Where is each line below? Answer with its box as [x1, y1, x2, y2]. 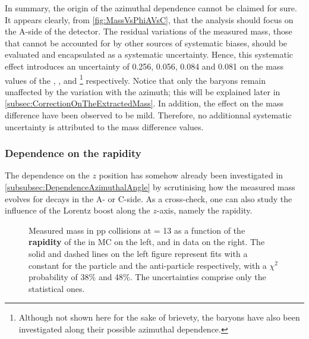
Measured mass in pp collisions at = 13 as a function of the [29, 224, 245, 236]
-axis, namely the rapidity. [156, 204, 253, 216]
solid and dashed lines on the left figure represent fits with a [29, 247, 248, 259]
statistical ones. [29, 282, 85, 294]
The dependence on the [5, 169, 90, 181]
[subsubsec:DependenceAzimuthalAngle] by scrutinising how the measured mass [5, 181, 295, 193]
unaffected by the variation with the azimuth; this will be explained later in [5, 85, 280, 98]
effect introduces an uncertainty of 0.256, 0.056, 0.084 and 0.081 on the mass [5, 59, 283, 72]
